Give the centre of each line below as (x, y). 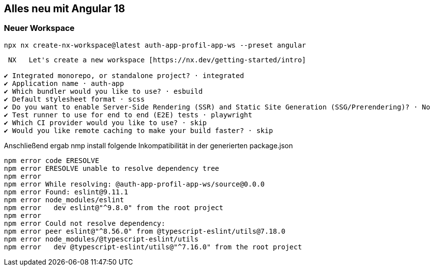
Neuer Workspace (39, 28)
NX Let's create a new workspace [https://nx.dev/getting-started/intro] (157, 60)
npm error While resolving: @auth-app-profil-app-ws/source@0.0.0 (135, 184)
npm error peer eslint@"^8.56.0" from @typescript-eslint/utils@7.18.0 (145, 231)
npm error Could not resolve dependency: (85, 223)
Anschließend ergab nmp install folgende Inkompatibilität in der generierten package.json (149, 145)
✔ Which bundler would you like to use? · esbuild (103, 91)
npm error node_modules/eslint (64, 200)
